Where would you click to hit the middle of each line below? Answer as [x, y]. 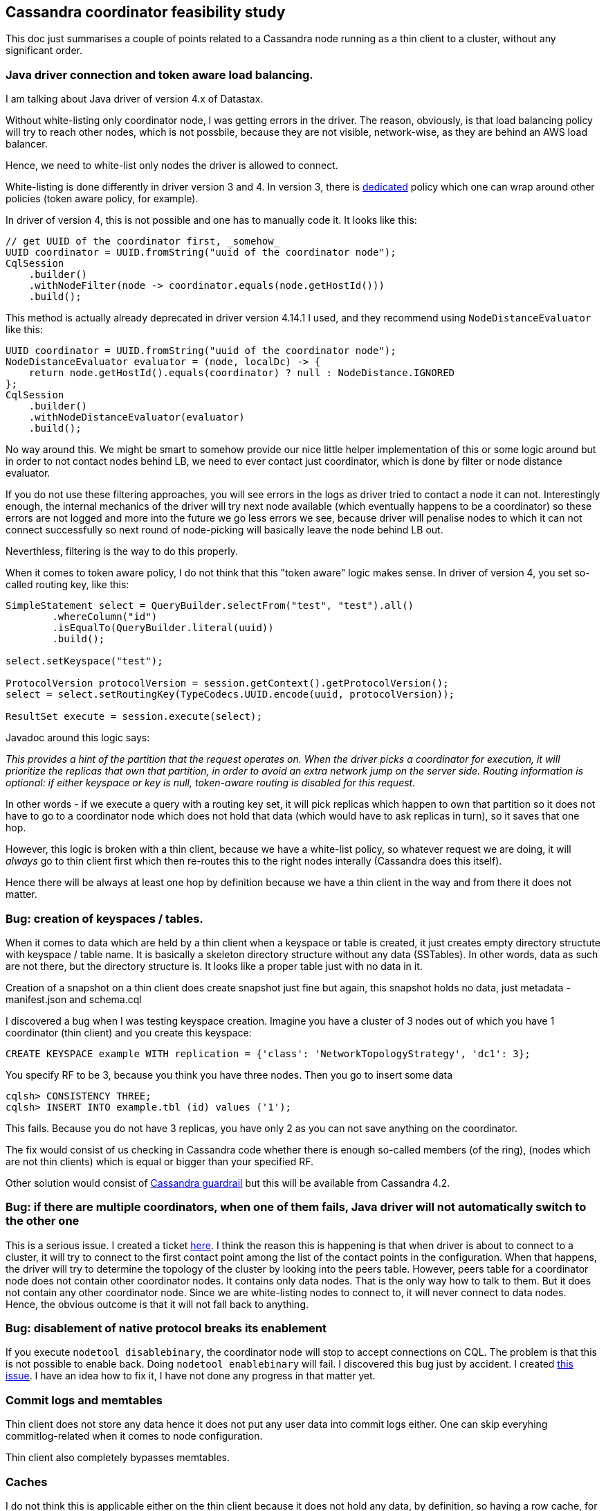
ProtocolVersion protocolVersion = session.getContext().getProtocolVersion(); [227, 683]
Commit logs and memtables [84, 1400]
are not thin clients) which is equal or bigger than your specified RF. [160, 1161]
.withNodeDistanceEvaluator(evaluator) [137, 417]
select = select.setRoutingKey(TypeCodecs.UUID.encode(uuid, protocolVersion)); [230, 695]
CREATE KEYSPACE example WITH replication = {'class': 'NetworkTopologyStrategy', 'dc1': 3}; [268, 1053]
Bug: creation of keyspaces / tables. [104, 918]
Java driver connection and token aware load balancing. [159, 74]
